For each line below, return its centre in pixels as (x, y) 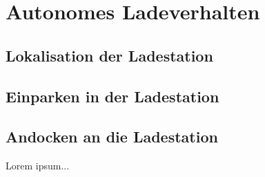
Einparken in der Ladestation (112, 96)
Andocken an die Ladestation (112, 137)
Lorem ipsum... (38, 166)
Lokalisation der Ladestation (109, 55)
